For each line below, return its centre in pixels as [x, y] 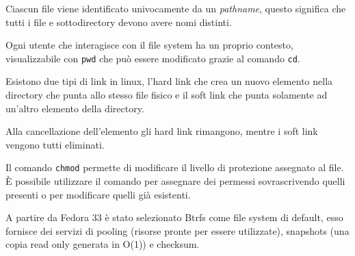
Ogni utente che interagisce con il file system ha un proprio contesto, [149, 45]
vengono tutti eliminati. [55, 144]
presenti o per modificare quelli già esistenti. [98, 194]
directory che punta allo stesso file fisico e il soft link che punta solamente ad [167, 95]
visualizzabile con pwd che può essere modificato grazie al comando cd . [153, 58]
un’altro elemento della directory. [75, 108]
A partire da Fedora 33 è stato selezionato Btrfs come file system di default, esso [174, 217]
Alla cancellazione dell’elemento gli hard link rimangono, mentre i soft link [162, 131]
